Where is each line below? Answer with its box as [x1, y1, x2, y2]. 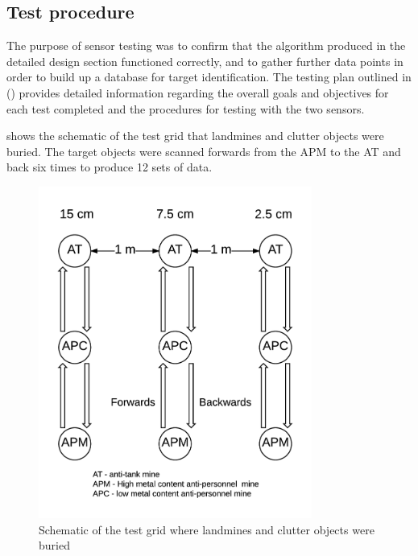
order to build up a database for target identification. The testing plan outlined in [6, 68, 412, 85]
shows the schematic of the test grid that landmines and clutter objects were [6, 127, 384, 144]
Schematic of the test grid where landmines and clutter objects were [39, 521, 375, 537]
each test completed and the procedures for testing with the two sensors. [6, 100, 365, 117]
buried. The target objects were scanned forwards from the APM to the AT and [6, 142, 401, 159]
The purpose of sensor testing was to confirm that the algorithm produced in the [6, 37, 406, 54]
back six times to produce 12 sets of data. [6, 159, 213, 175]
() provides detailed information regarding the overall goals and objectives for [6, 84, 389, 101]
